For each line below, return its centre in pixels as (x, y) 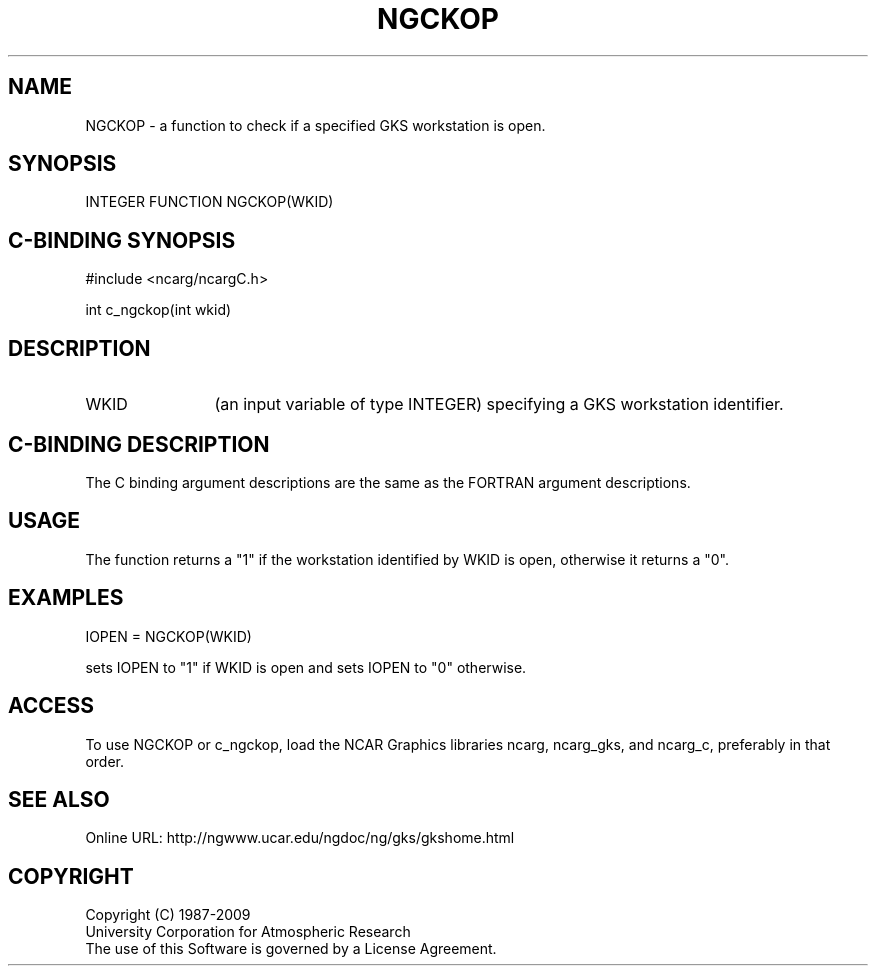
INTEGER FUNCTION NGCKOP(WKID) (209, 202)
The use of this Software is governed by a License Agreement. (291, 949)
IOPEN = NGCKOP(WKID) (168, 636)
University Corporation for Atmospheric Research (248, 932)
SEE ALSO (59, 799)
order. (104, 761)
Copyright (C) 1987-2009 (168, 915)
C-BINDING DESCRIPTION (139, 444)
